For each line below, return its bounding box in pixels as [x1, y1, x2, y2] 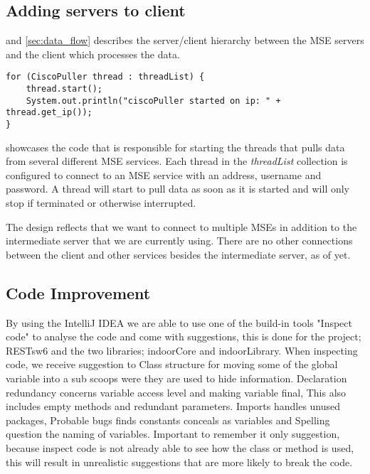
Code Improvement [6, 281, 151, 303]
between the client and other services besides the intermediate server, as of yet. [6, 247, 351, 262]
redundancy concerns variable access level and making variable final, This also [6, 384, 347, 399]
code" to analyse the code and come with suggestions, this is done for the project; [6, 329, 361, 344]
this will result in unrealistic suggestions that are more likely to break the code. [6, 454, 353, 469]
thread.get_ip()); [6, 107, 92, 118]
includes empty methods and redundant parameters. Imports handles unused [6, 399, 341, 414]
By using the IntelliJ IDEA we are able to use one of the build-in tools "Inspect [6, 315, 353, 330]
